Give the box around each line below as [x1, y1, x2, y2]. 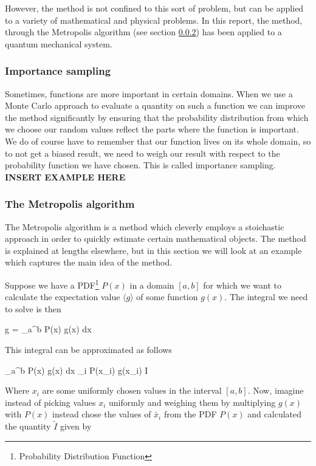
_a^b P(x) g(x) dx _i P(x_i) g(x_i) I [5, 363, 148, 376]
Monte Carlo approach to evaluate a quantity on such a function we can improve [5, 99, 306, 112]
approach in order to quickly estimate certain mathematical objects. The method [5, 232, 306, 245]
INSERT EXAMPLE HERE [5, 170, 126, 183]
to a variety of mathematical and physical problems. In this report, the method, [5, 13, 303, 26]
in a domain [129, 278, 174, 291]
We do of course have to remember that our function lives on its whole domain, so [5, 134, 311, 147]
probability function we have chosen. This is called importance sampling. [5, 159, 276, 171]
